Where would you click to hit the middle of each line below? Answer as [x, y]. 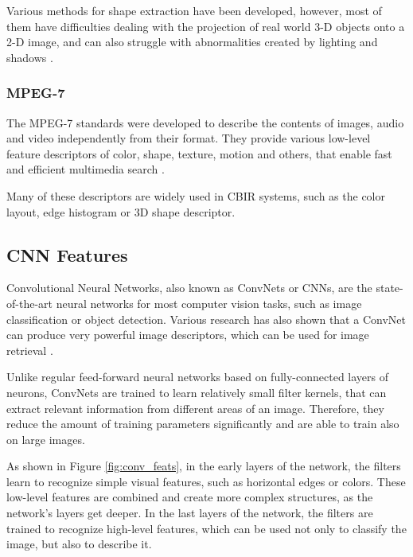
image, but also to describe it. [79, 544]
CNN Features [67, 254]
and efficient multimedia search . [86, 169]
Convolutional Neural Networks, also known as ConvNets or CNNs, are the [189, 288]
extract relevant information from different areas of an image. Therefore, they [195, 408]
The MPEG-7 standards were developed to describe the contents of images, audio [205, 122]
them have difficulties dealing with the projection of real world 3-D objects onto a [206, 26]
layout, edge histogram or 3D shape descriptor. [121, 211]
